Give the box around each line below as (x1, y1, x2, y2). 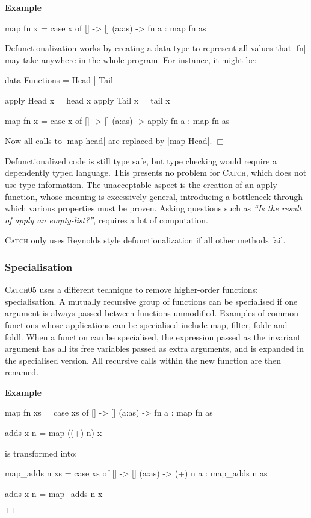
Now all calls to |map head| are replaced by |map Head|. (5, 134, 212, 147)
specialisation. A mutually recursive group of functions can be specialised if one (5, 295, 298, 307)
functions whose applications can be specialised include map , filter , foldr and (5, 318, 288, 331)
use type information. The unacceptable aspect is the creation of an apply (5, 178, 277, 190)
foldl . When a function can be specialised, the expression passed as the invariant (5, 330, 301, 343)
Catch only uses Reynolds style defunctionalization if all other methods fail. (5, 234, 286, 246)
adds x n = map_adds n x (5, 487, 103, 499)
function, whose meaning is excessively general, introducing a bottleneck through (5, 190, 303, 202)
